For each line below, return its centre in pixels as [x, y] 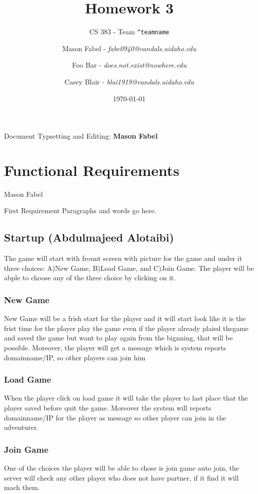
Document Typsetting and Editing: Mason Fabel [81, 136]
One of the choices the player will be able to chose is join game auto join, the [122, 468]
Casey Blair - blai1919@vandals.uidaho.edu [129, 81]
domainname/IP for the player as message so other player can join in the [115, 417]
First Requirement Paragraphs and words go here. [80, 210]
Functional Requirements [92, 170]
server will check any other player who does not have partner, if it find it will [122, 477]
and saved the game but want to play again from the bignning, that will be [119, 338]
